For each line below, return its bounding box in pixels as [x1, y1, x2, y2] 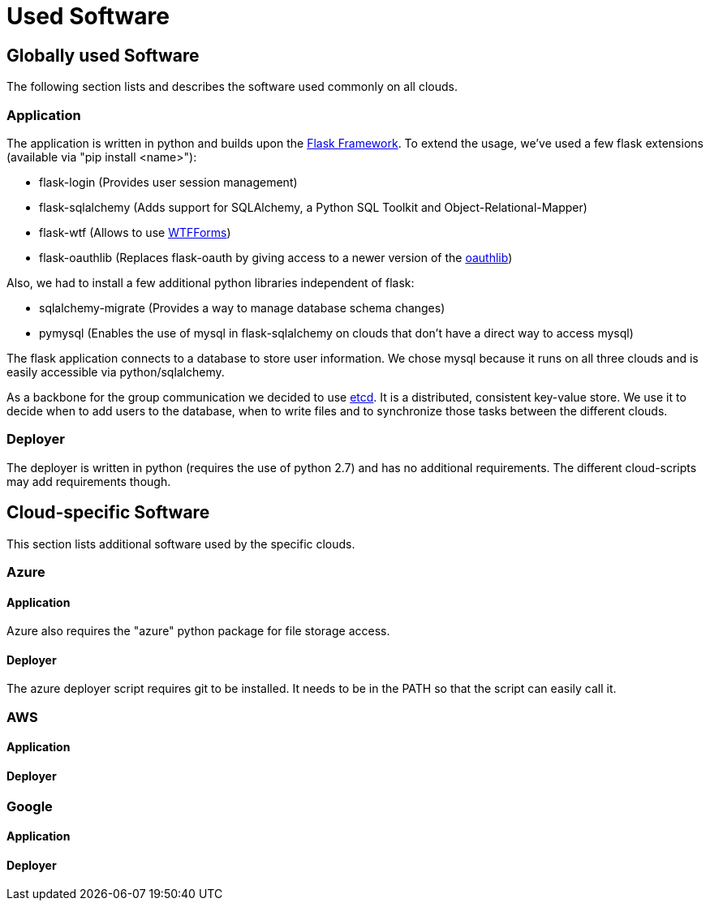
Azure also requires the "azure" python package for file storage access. [6, 624, 390, 638]
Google [6, 797, 53, 815]
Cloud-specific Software [6, 502, 210, 523]
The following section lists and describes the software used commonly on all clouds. [6, 80, 458, 94]
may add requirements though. [6, 474, 171, 488]
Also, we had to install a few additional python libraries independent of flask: [6, 275, 415, 290]
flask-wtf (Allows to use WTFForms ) [39, 225, 231, 239]
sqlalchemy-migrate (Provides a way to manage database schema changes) [39, 300, 445, 315]
